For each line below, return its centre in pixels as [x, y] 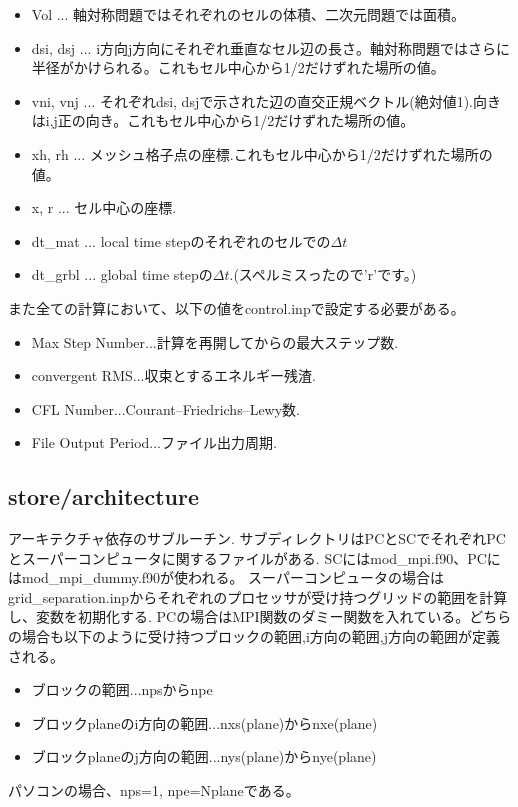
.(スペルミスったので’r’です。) [323, 274]
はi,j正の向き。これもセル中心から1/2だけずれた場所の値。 [223, 120]
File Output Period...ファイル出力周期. [154, 442]
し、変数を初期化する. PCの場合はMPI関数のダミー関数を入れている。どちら [260, 616]
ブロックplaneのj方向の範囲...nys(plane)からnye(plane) [204, 756]
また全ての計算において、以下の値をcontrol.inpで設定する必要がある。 [236, 307]
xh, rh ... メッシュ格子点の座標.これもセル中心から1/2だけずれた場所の [262, 153]
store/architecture [103, 496]
